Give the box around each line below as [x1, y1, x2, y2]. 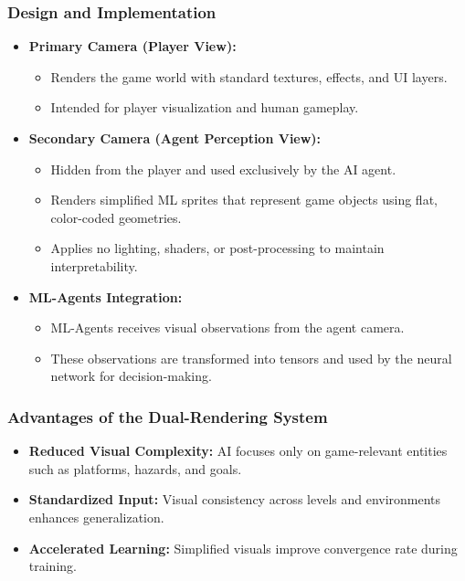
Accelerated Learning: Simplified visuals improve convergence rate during [28, 538, 458, 557]
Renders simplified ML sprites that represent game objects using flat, [50, 190, 438, 209]
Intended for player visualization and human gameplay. [50, 98, 359, 117]
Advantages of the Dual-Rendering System [7, 405, 328, 428]
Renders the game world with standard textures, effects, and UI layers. [50, 67, 448, 86]
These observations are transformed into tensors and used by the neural [50, 348, 452, 367]
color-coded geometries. [50, 207, 182, 227]
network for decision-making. [50, 366, 212, 386]
